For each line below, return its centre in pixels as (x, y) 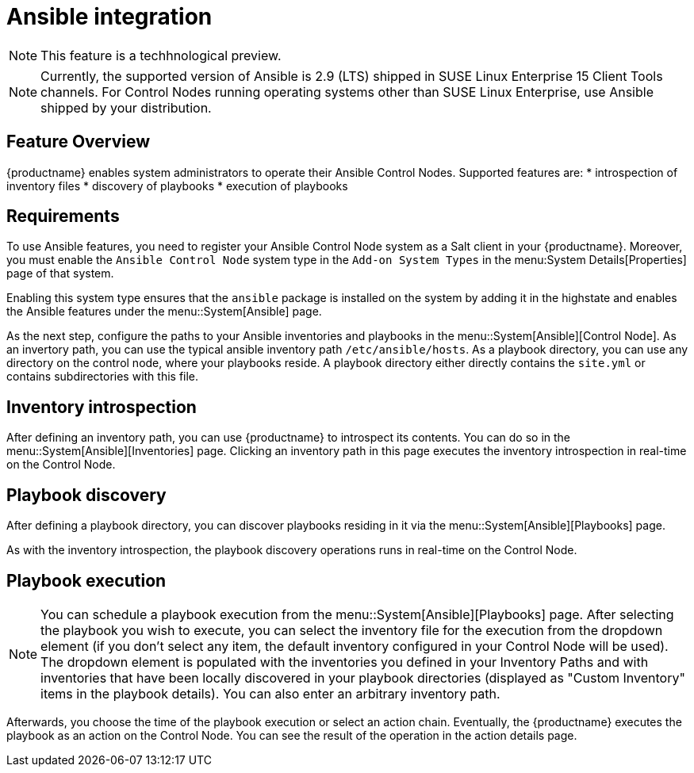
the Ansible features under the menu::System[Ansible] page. (164, 312)
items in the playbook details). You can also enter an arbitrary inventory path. (270, 693)
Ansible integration (109, 17)
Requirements (63, 216)
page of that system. (60, 274)
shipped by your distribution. (126, 107)
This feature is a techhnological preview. (161, 55)
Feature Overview (79, 142)
